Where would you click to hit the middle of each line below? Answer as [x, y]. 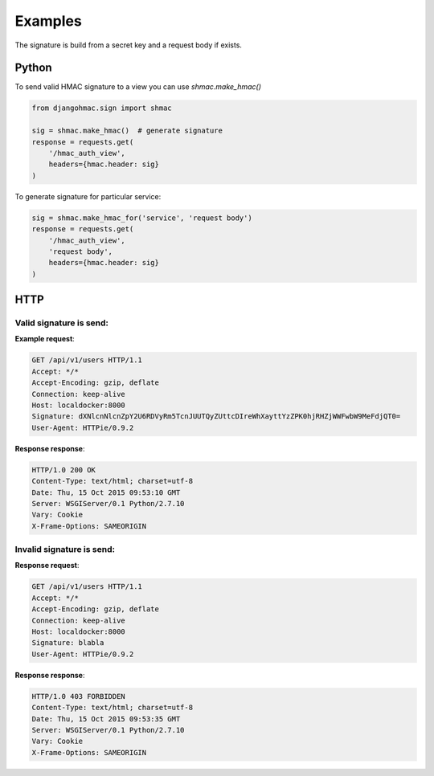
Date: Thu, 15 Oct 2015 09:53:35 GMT [106, 719]
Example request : [45, 339]
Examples [48, 21]
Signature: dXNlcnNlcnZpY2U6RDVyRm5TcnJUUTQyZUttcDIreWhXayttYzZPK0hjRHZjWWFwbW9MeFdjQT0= [216, 417]
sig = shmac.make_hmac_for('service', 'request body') [142, 218]
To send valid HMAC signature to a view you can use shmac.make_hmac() [138, 87]
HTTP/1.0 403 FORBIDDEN [79, 696]
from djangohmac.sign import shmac [102, 108]
